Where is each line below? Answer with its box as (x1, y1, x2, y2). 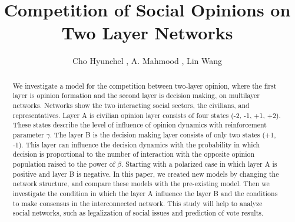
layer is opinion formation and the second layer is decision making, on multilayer (12, 90, 260, 100)
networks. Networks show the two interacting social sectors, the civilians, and (12, 100, 250, 110)
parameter (12, 129, 44, 139)
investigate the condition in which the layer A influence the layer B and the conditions (12, 188, 278, 198)
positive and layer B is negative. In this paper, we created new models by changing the (12, 169, 279, 179)
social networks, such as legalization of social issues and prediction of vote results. (12, 208, 264, 218)
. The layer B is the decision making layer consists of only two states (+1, (49, 129, 276, 139)
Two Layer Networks (61, 21, 233, 45)
